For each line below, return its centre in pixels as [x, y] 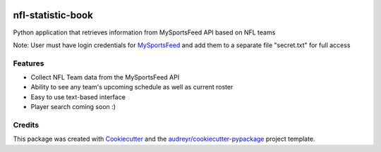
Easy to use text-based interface [78, 97]
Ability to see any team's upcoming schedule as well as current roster [132, 87]
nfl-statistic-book [53, 15]
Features [29, 63]
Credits [26, 125]
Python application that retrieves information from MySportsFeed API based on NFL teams [144, 32]
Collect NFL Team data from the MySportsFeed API [105, 77]
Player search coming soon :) [73, 107]
